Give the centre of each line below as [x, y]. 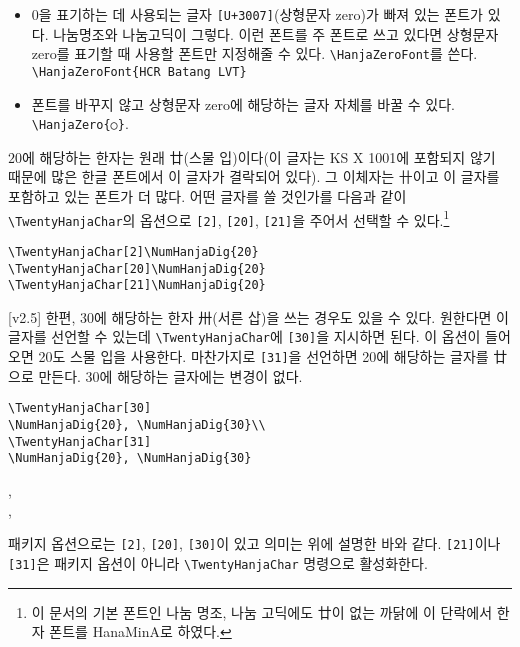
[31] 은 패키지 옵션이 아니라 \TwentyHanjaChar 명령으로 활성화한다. [218, 562]
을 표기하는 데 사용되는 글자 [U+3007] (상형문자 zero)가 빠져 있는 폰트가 [260, 14]
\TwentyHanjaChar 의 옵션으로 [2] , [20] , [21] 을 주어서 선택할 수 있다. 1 [229, 218]
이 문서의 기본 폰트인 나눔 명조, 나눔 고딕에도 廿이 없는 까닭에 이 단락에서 [262, 611]
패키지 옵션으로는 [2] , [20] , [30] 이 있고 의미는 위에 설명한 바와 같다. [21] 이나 [254, 543]
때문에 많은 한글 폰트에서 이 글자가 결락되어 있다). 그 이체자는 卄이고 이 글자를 [254, 176]
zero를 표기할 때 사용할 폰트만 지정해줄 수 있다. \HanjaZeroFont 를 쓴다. [254, 53]
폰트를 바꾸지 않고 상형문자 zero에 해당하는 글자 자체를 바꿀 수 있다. [243, 103]
